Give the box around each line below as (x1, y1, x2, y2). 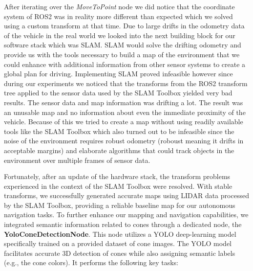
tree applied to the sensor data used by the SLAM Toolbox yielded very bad (4, 88, 232, 98)
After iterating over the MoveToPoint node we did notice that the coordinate (4, 1, 235, 11)
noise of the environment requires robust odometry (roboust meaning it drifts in (4, 135, 244, 146)
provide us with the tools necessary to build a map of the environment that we (4, 49, 240, 59)
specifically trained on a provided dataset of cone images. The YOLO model (4, 238, 232, 248)
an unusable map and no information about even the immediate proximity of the (4, 107, 246, 117)
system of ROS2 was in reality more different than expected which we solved (4, 11, 233, 21)
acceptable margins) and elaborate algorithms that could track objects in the (4, 145, 234, 155)
